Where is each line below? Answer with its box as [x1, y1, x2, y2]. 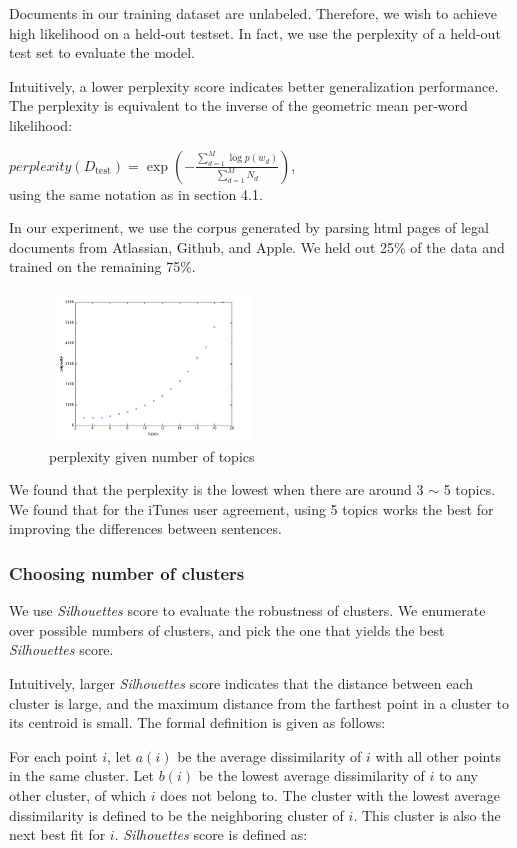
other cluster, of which [9, 785, 147, 806]
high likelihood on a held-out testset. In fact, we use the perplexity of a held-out [9, 22, 501, 43]
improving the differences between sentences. [9, 518, 282, 539]
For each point [9, 745, 98, 766]
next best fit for [9, 824, 106, 845]
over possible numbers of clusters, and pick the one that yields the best [9, 619, 445, 640]
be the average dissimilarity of [177, 745, 362, 766]
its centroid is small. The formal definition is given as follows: [9, 712, 386, 733]
